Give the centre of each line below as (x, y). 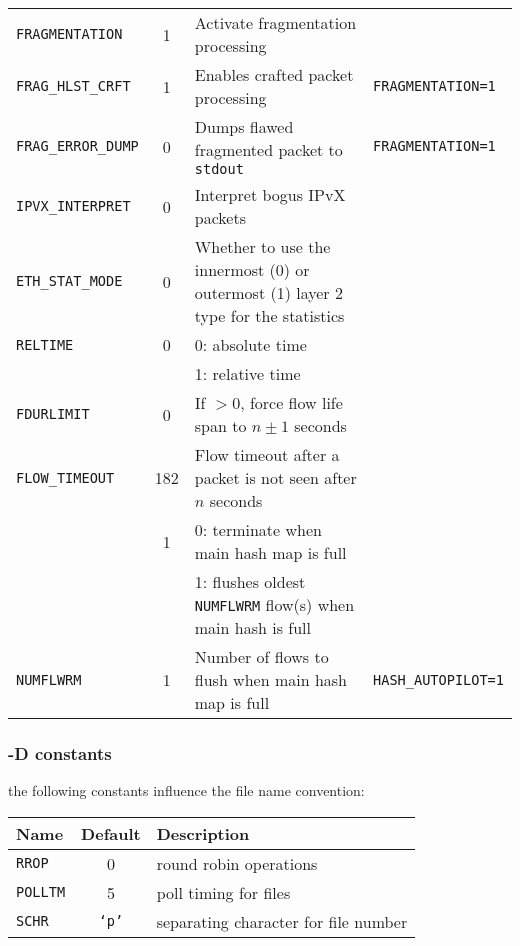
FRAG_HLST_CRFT (73, 86)
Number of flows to (261, 656)
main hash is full (252, 627)
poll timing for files (223, 892)
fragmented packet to (268, 149)
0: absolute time (250, 344)
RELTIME (45, 344)
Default (111, 833)
